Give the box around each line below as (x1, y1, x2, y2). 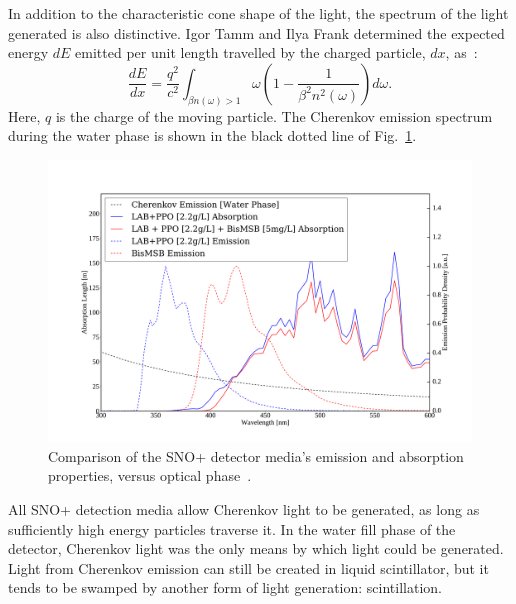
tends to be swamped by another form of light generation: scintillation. (8, 577, 442, 598)
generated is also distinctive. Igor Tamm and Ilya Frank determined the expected (8, 22, 505, 43)
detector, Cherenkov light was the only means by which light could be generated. (8, 538, 504, 559)
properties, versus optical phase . (48, 465, 252, 486)
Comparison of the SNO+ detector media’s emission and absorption (48, 445, 464, 466)
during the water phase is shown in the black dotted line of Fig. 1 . (8, 125, 417, 146)
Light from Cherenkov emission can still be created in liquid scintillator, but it (8, 557, 489, 578)
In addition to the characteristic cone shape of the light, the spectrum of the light (8, 3, 509, 23)
